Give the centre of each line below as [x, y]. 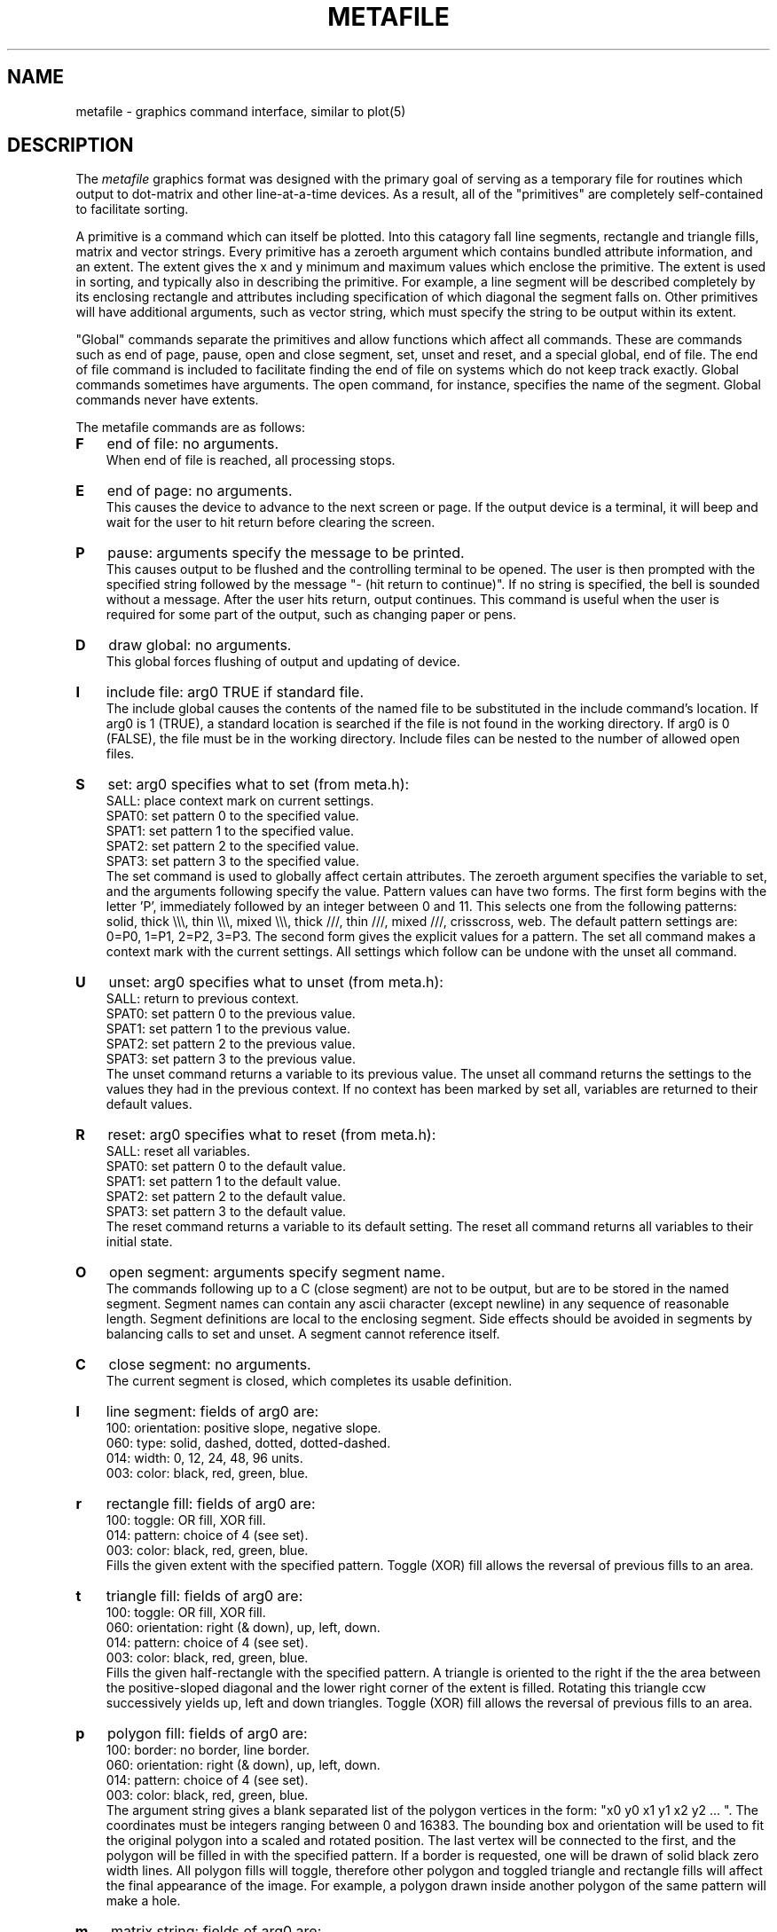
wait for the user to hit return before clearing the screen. [271, 522]
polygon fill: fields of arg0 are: [208, 1734]
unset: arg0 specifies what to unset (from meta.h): [276, 982]
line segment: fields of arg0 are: [212, 1412]
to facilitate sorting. [132, 209]
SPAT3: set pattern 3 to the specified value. [232, 861]
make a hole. [143, 1901]
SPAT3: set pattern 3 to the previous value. [231, 1059]
